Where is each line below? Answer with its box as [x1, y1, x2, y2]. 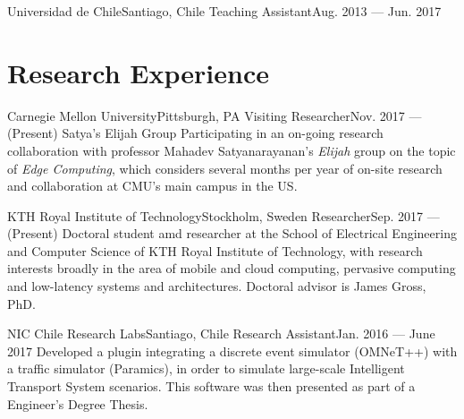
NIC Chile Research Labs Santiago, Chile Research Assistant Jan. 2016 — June [7, 324, 435, 343]
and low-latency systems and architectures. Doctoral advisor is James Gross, [7, 277, 426, 295]
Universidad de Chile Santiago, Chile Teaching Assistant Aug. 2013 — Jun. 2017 [7, 2, 442, 20]
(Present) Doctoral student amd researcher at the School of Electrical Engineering [7, 224, 457, 243]
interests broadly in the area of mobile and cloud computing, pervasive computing [7, 259, 456, 278]
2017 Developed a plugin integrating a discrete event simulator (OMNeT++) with [7, 341, 458, 360]
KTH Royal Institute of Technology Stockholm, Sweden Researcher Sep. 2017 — [7, 206, 440, 225]
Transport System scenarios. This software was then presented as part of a [7, 377, 416, 396]
